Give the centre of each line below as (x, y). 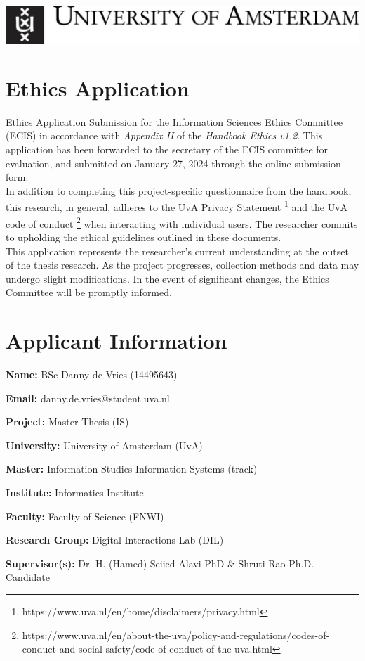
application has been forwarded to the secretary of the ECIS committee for (167, 149)
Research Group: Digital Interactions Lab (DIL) (115, 540)
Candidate (28, 577)
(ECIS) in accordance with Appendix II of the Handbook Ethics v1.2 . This (164, 135)
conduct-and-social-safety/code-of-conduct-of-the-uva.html (147, 649)
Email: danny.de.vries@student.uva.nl (88, 398)
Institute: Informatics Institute (75, 492)
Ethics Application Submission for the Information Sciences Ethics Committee (174, 121)
